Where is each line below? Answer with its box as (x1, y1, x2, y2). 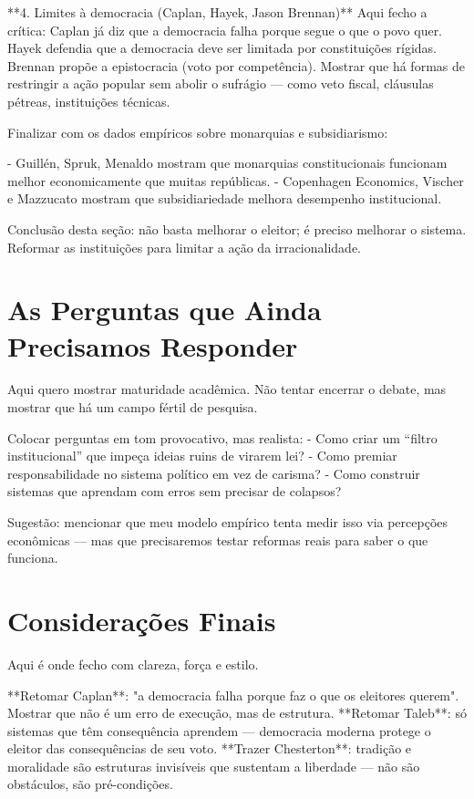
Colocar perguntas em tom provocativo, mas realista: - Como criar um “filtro (7, 428, 438, 447)
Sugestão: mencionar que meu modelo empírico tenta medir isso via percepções (7, 513, 448, 531)
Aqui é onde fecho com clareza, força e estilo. (7, 654, 259, 673)
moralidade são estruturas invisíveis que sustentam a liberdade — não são (7, 756, 420, 775)
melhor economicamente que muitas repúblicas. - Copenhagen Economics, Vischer (7, 171, 464, 190)
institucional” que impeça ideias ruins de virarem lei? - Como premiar (7, 446, 397, 465)
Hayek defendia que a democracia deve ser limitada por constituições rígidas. (7, 38, 438, 57)
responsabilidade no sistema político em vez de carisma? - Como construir (7, 463, 420, 483)
